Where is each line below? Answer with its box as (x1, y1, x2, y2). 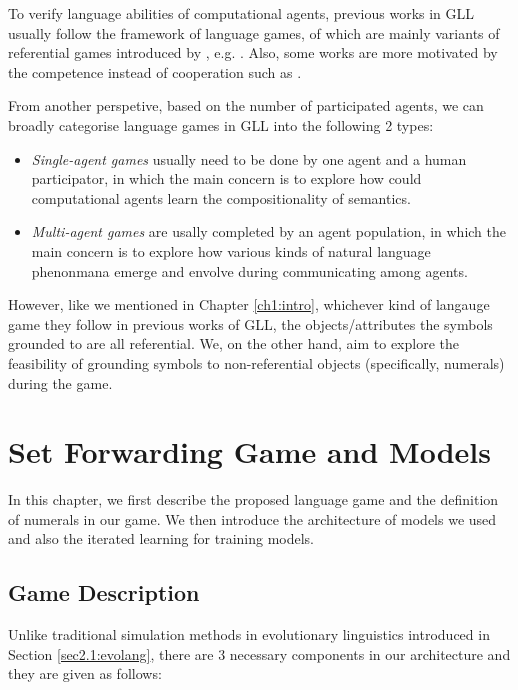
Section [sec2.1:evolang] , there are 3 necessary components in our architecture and (8, 643, 511, 664)
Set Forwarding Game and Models (8, 431, 491, 472)
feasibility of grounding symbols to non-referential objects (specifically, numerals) (8, 352, 505, 373)
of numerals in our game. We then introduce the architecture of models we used (8, 508, 497, 529)
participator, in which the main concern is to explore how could (31, 168, 422, 189)
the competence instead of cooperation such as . (8, 61, 302, 82)
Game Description (8, 577, 200, 608)
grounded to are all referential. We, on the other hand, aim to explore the (8, 333, 459, 354)
